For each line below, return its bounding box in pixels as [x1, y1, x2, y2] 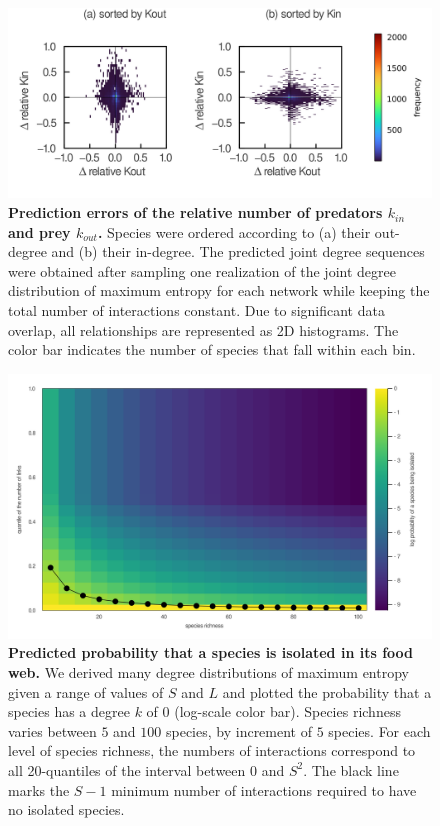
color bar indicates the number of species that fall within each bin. [8, 339, 416, 360]
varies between [8, 720, 97, 741]
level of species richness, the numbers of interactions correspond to [8, 740, 416, 761]
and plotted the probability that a [222, 681, 432, 702]
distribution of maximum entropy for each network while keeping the [8, 280, 430, 301]
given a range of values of [8, 681, 164, 702]
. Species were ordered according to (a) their [97, 221, 371, 242]
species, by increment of [165, 720, 312, 741]
